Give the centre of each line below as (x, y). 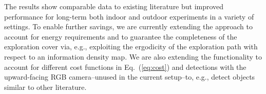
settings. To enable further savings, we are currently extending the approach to (128, 26)
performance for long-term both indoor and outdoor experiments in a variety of (129, 16)
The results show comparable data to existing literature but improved (114, 6)
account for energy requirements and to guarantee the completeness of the (121, 36)
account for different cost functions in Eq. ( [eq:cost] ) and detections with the (125, 67)
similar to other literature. (45, 87)
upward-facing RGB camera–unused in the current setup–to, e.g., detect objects (130, 77)
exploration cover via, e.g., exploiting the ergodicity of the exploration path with (131, 46)
